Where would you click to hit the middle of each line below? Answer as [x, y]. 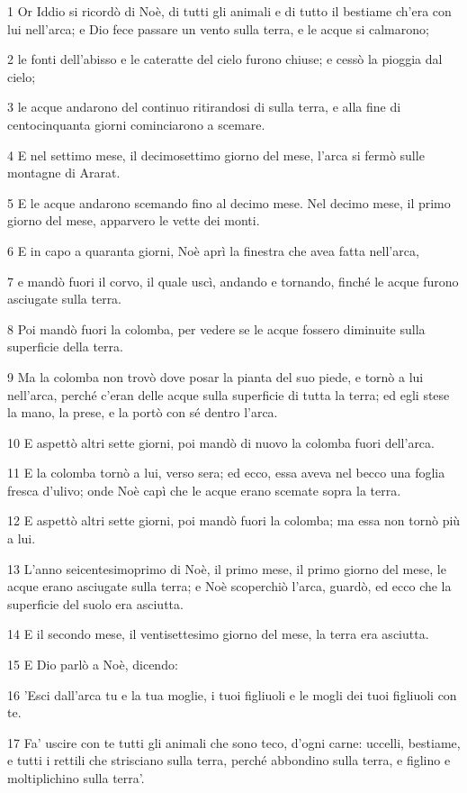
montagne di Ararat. [64, 173]
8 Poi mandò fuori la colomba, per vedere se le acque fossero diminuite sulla [216, 328]
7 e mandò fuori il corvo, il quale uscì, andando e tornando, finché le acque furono [233, 281]
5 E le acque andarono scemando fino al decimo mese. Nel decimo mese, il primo [229, 202]
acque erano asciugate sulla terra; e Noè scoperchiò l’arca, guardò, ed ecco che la [229, 586]
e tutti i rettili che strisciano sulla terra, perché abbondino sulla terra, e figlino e [229, 760]
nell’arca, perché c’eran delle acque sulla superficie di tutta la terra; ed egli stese [229, 394]
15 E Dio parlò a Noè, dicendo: [93, 665]
